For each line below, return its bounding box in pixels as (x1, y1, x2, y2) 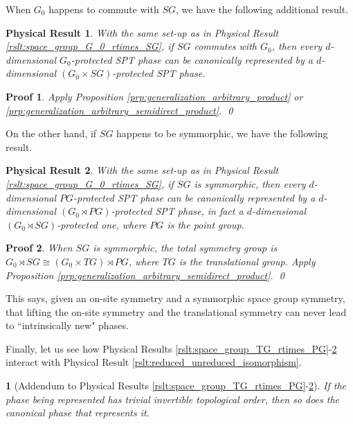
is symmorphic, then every (194, 176, 306, 191)
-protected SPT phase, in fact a (111, 204, 244, 218)
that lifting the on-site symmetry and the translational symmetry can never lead (6, 304, 347, 319)
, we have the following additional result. (176, 2, 349, 16)
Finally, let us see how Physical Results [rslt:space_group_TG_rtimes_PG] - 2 (6, 341, 337, 355)
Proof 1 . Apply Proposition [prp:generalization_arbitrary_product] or (6, 89, 303, 103)
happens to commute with (48, 2, 159, 16)
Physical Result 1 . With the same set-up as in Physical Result (6, 25, 279, 39)
